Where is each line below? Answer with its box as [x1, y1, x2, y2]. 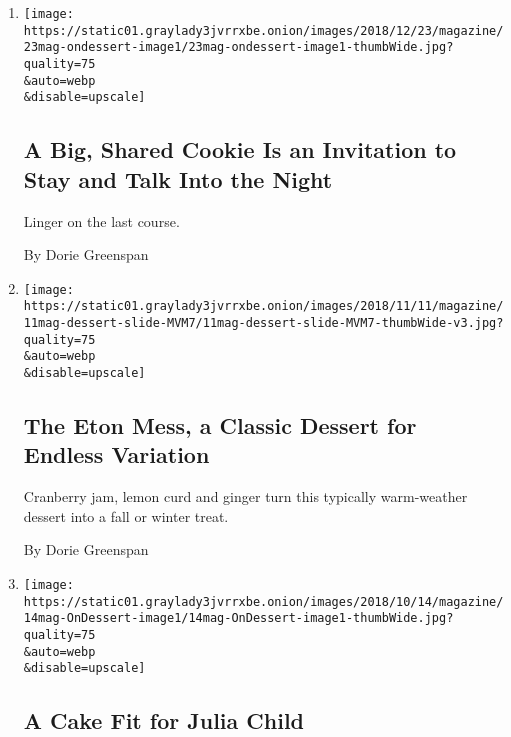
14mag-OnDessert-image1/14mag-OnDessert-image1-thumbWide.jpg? [23, 611, 454, 626]
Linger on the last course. [23, 210, 180, 231]
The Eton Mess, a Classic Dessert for [23, 410, 417, 441]
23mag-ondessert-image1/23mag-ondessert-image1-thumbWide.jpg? [23, 40, 454, 55]
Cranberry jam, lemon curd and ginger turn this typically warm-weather [23, 486, 468, 507]
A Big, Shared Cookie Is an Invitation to [23, 134, 457, 165]
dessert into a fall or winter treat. [23, 505, 229, 526]
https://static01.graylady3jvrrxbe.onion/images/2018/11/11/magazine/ [23, 299, 504, 314]
